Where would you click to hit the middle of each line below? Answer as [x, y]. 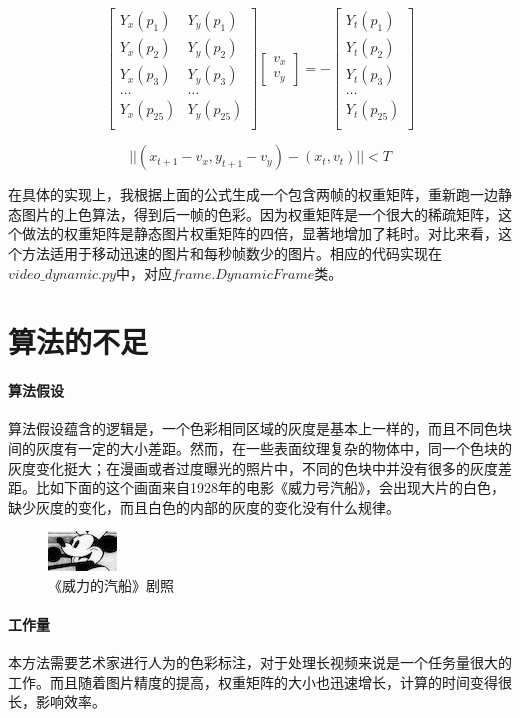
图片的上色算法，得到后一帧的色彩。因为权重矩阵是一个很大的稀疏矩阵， [259, 213]
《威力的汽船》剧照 [111, 584]
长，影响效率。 [57, 701]
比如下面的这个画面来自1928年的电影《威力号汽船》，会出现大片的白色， [270, 487]
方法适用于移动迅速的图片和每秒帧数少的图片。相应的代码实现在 [231, 252]
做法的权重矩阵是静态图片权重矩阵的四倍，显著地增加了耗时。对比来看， [259, 233]
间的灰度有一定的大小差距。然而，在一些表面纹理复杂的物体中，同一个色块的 [260, 447]
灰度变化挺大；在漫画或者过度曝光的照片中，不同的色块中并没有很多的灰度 [253, 467]
